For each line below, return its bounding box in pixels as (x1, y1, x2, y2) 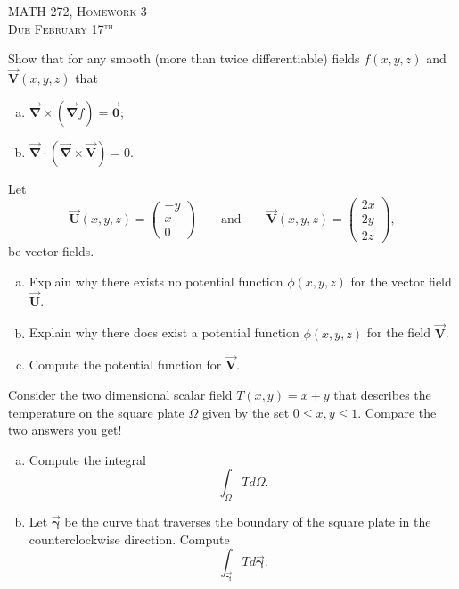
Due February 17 (8, 19, 104, 37)
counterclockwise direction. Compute (29, 529, 230, 548)
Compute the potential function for (29, 355, 222, 374)
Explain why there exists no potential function (29, 271, 283, 290)
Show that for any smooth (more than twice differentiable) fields (8, 49, 360, 68)
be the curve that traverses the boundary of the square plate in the (64, 512, 431, 531)
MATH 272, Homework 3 (8, 2, 147, 20)
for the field (366, 323, 431, 342)
